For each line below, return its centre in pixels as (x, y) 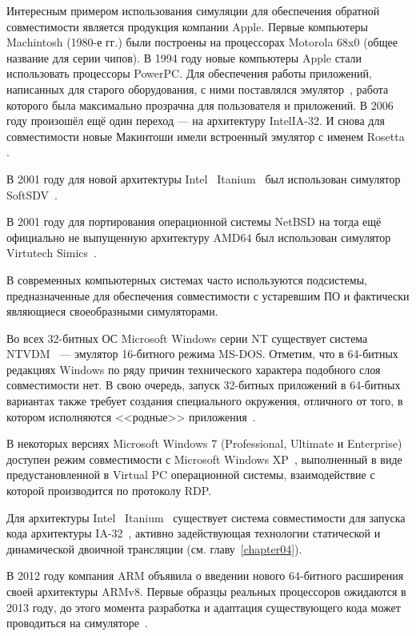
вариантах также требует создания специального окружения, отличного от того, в (205, 401)
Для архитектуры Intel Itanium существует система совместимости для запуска (206, 517)
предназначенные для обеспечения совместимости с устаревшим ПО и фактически (208, 295)
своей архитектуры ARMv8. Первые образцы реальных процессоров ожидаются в (206, 591)
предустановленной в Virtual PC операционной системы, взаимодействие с (191, 475)
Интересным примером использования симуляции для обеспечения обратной (193, 10)
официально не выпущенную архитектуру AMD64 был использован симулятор (199, 237)
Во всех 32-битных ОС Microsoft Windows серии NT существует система (187, 338)
